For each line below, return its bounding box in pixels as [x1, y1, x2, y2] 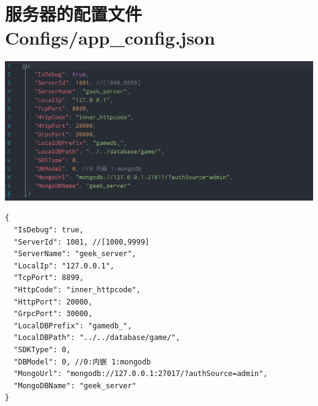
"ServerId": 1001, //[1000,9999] [13, 237, 150, 246]
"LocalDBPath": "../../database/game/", [13, 333, 180, 342]
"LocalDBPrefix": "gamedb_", [13, 321, 132, 330]
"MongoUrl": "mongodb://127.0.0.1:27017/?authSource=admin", [13, 369, 268, 378]
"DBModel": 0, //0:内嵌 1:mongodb [13, 357, 151, 366]
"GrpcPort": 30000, [13, 309, 93, 319]
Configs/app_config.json [5, 25, 215, 50]
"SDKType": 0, [13, 345, 71, 354]
